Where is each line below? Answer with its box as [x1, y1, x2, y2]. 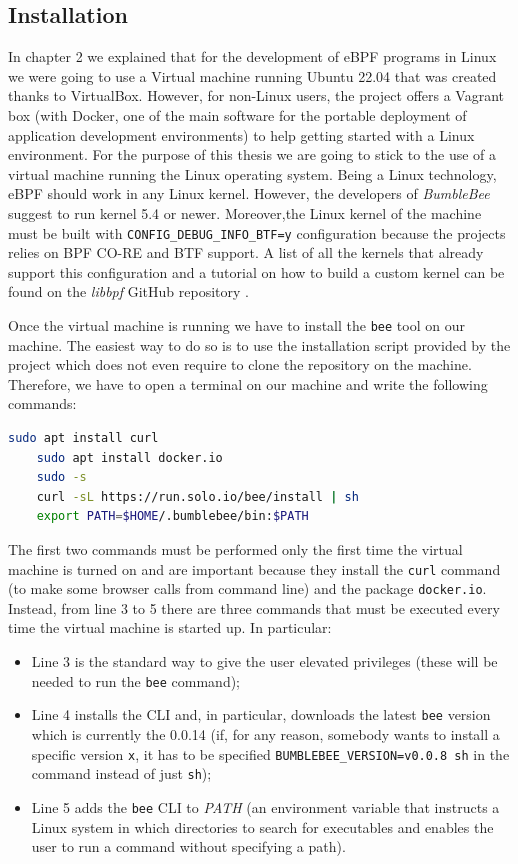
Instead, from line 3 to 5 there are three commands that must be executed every [8, 597, 500, 618]
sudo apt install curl [8, 431, 159, 446]
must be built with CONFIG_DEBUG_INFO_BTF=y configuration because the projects [8, 222, 506, 243]
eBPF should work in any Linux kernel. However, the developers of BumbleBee [8, 183, 490, 204]
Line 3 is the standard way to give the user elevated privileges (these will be [31, 651, 498, 672]
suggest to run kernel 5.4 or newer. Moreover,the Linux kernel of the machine [8, 202, 482, 223]
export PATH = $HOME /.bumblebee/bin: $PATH [36, 509, 309, 524]
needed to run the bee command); [31, 670, 240, 691]
